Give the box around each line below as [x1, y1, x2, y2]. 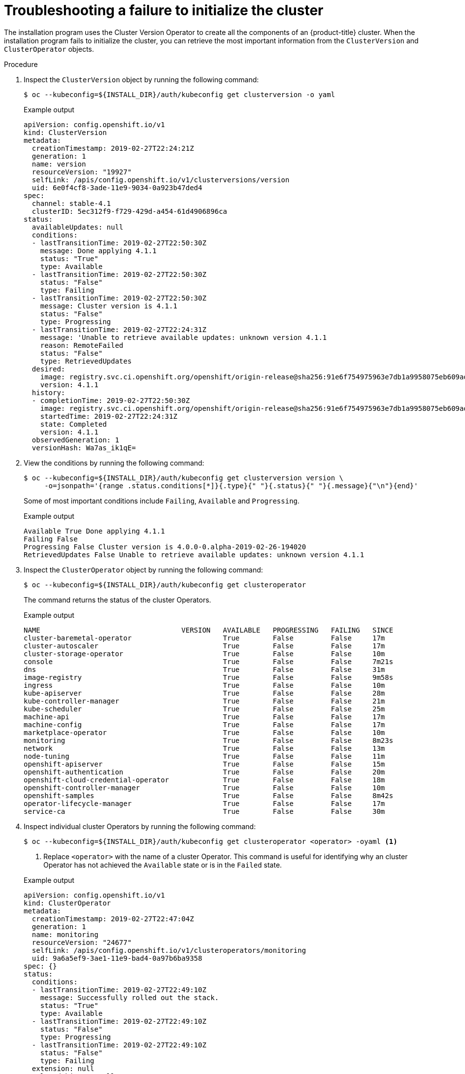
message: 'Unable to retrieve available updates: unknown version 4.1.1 [40, 333, 327, 341]
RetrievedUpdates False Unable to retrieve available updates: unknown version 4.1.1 [24, 550, 365, 559]
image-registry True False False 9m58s [24, 673, 394, 681]
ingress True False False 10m [24, 681, 385, 689]
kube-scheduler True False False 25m [24, 705, 385, 713]
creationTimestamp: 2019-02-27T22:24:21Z [32, 144, 194, 152]
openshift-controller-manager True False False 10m [24, 783, 385, 792]
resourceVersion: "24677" [32, 938, 132, 946]
